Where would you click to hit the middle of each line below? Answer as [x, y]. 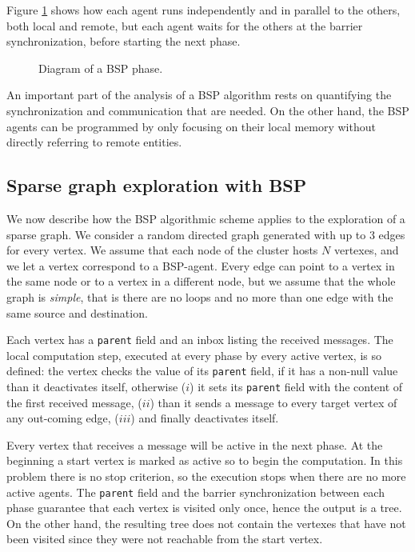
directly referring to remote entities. [94, 142]
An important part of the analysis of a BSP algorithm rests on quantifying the [199, 95]
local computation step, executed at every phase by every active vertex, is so [194, 355]
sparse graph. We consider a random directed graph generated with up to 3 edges [206, 234]
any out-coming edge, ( [63, 418]
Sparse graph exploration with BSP [157, 185]
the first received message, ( [74, 402]
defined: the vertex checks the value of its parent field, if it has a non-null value [202, 371]
